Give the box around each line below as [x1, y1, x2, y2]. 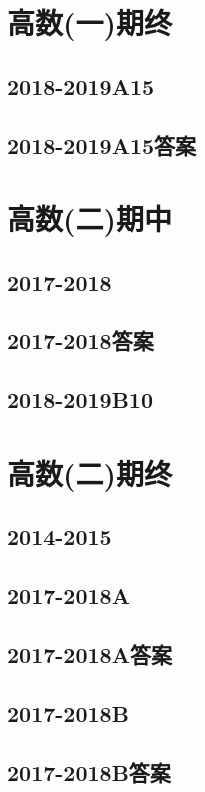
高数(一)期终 [7, 2, 173, 43]
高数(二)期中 [7, 198, 173, 239]
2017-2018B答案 [7, 756, 171, 787]
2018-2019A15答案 [7, 129, 197, 160]
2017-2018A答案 [7, 638, 172, 669]
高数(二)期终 [7, 452, 173, 493]
